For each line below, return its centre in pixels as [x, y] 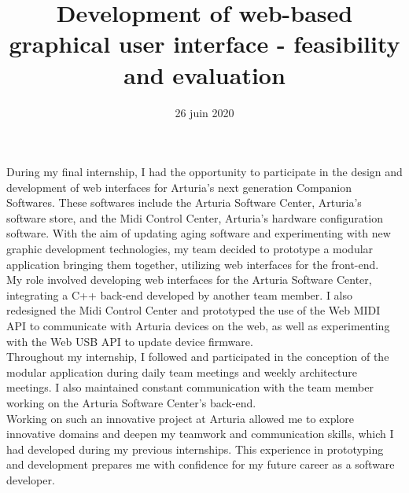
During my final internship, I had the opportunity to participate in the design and [204, 172]
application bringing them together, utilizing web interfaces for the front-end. [193, 264]
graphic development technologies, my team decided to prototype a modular [190, 249]
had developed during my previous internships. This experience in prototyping [195, 449]
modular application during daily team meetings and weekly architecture [182, 372]
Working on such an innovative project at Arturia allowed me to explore [181, 418]
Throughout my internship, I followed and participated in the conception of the [198, 357]
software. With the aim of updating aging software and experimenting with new [199, 233]
